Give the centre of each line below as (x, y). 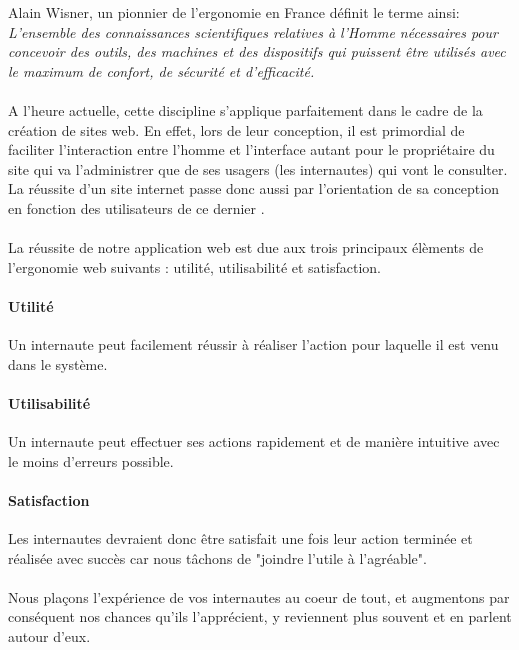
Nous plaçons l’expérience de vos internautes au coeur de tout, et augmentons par (259, 596)
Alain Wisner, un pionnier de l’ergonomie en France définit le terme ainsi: (234, 12)
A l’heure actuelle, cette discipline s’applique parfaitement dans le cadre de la (245, 109)
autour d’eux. (49, 636)
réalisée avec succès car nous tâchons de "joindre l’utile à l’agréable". (217, 557)
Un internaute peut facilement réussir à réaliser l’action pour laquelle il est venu (253, 344)
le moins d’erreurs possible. (91, 460)
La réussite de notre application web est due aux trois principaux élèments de (246, 247)
